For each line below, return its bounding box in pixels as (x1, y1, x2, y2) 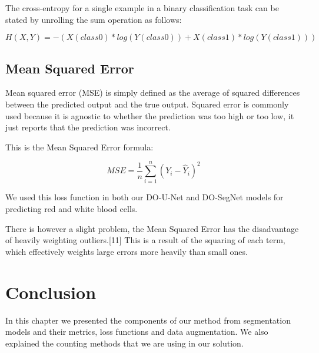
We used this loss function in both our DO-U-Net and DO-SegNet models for (5, 191, 284, 203)
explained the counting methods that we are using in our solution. (5, 337, 244, 349)
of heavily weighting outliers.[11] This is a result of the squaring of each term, (5, 234, 285, 246)
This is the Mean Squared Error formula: (5, 140, 154, 153)
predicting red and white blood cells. (5, 203, 138, 215)
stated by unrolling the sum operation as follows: (5, 13, 182, 25)
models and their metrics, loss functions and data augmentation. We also (5, 325, 268, 338)
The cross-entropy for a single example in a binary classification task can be (5, 2, 279, 14)
